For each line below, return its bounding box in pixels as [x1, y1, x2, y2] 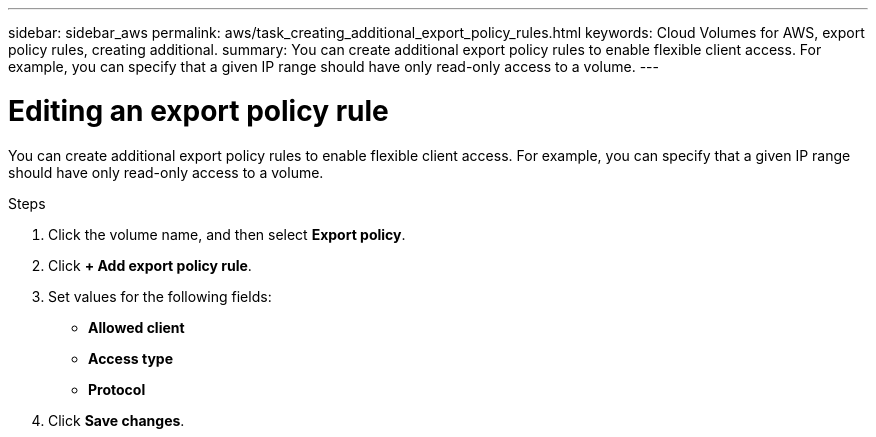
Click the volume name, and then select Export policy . [48, 225, 406, 243]
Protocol [88, 380, 146, 398]
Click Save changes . [48, 411, 185, 429]
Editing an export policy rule [8, 93, 389, 128]
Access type [88, 349, 173, 367]
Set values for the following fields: [48, 287, 272, 305]
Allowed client [88, 318, 185, 336]
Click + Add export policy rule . [48, 256, 252, 274]
